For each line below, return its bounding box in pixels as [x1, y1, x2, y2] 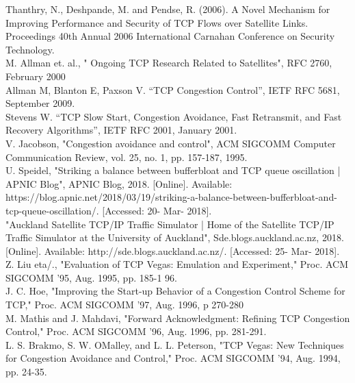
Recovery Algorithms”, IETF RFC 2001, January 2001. [5, 123, 237, 137]
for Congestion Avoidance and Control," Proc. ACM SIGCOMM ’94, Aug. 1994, [5, 351, 341, 365]
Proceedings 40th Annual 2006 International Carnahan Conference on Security [5, 29, 335, 43]
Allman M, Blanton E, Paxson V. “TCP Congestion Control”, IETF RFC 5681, [5, 82, 340, 97]
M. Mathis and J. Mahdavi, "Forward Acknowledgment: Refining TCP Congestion [5, 310, 350, 325]
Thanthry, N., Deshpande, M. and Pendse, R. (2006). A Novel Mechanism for [5, 2, 330, 16]
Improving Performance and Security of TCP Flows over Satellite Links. [5, 15, 308, 29]
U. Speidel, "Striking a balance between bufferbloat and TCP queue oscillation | [5, 163, 341, 177]
